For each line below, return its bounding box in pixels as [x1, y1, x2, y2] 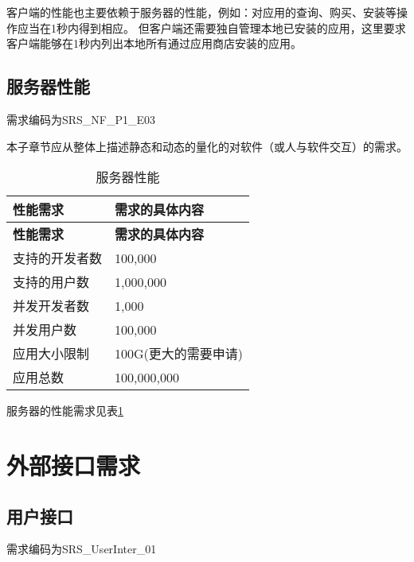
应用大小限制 [13, 344, 90, 363]
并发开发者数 [13, 297, 90, 316]
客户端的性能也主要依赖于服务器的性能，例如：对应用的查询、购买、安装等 [6, 4, 396, 20]
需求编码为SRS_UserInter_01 [6, 541, 157, 557]
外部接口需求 [6, 448, 141, 481]
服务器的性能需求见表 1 [6, 402, 123, 419]
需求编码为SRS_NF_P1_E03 [6, 110, 156, 127]
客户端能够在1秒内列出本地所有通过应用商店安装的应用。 [6, 35, 302, 52]
